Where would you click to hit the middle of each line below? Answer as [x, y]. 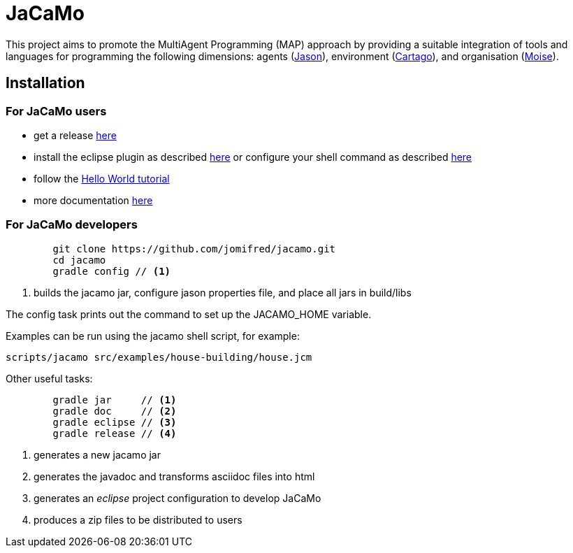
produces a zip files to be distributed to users [138, 519]
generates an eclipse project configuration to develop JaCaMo [177, 498]
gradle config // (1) [112, 271]
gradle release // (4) [115, 433]
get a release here [75, 135]
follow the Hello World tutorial [102, 178]
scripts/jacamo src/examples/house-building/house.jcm [159, 357]
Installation [45, 83]
